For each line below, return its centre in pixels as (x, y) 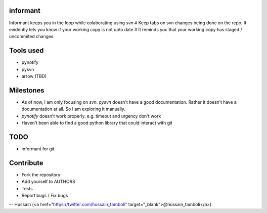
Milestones (27, 90)
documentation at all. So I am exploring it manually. (73, 109)
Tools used (26, 51)
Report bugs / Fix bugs (45, 196)
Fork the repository (41, 174)
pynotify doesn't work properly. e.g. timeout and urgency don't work (91, 116)
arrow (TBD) (34, 76)
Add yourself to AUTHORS (48, 182)
